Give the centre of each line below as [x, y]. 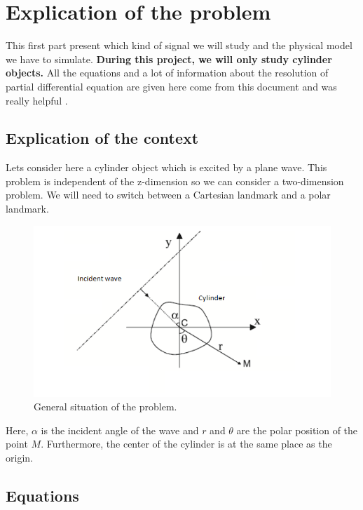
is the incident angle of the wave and [120, 430]
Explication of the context [102, 138]
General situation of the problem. [105, 407]
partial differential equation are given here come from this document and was [171, 86]
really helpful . [37, 100]
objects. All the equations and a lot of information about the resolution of [167, 73]
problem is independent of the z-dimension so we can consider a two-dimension [175, 181]
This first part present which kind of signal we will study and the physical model [179, 45]
